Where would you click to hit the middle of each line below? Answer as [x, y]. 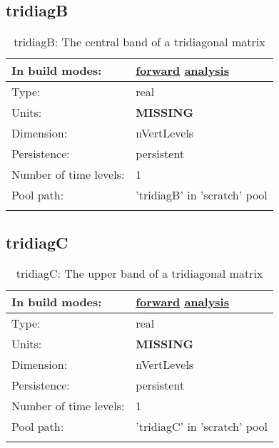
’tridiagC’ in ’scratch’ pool [202, 427]
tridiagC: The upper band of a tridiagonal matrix [139, 274]
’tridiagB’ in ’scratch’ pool [202, 195]
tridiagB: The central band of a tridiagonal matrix [139, 42]
